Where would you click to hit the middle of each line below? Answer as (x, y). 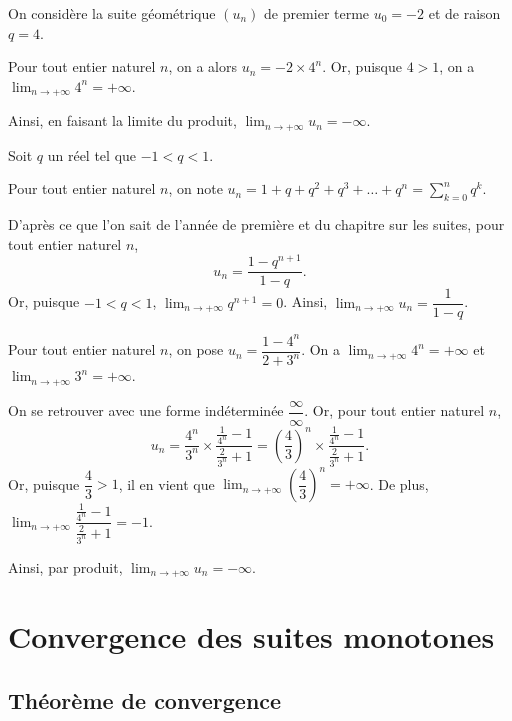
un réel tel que (92, 154)
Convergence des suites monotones (251, 636)
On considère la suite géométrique (112, 13)
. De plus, (399, 483)
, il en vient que (166, 483)
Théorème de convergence (145, 699)
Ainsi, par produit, (65, 566)
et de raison (464, 13)
